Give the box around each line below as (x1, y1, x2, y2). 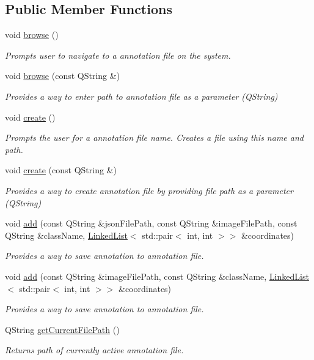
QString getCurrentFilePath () (5, 323, 120, 336)
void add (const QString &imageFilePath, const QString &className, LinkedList (5, 269, 309, 282)
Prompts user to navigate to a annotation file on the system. (5, 48, 231, 61)
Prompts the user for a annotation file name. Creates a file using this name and (5, 131, 304, 144)
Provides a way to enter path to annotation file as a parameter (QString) (5, 89, 278, 102)
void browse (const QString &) (5, 69, 120, 82)
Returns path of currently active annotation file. (5, 343, 184, 356)
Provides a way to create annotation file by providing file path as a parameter (5, 184, 293, 197)
